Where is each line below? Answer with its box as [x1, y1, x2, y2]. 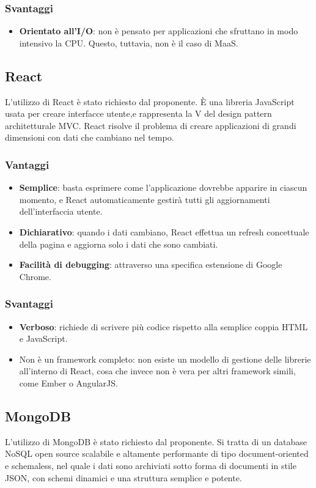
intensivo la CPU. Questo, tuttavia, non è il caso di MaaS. [19, 36, 238, 49]
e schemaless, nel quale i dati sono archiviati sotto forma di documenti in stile [5, 459, 296, 471]
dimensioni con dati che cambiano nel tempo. [5, 131, 174, 144]
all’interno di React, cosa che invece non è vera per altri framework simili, [19, 364, 296, 377]
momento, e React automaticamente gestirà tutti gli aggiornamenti [19, 193, 270, 205]
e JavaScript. [19, 332, 68, 345]
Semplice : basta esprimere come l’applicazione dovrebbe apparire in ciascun [19, 181, 307, 194]
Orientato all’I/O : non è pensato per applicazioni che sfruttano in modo [19, 24, 298, 37]
